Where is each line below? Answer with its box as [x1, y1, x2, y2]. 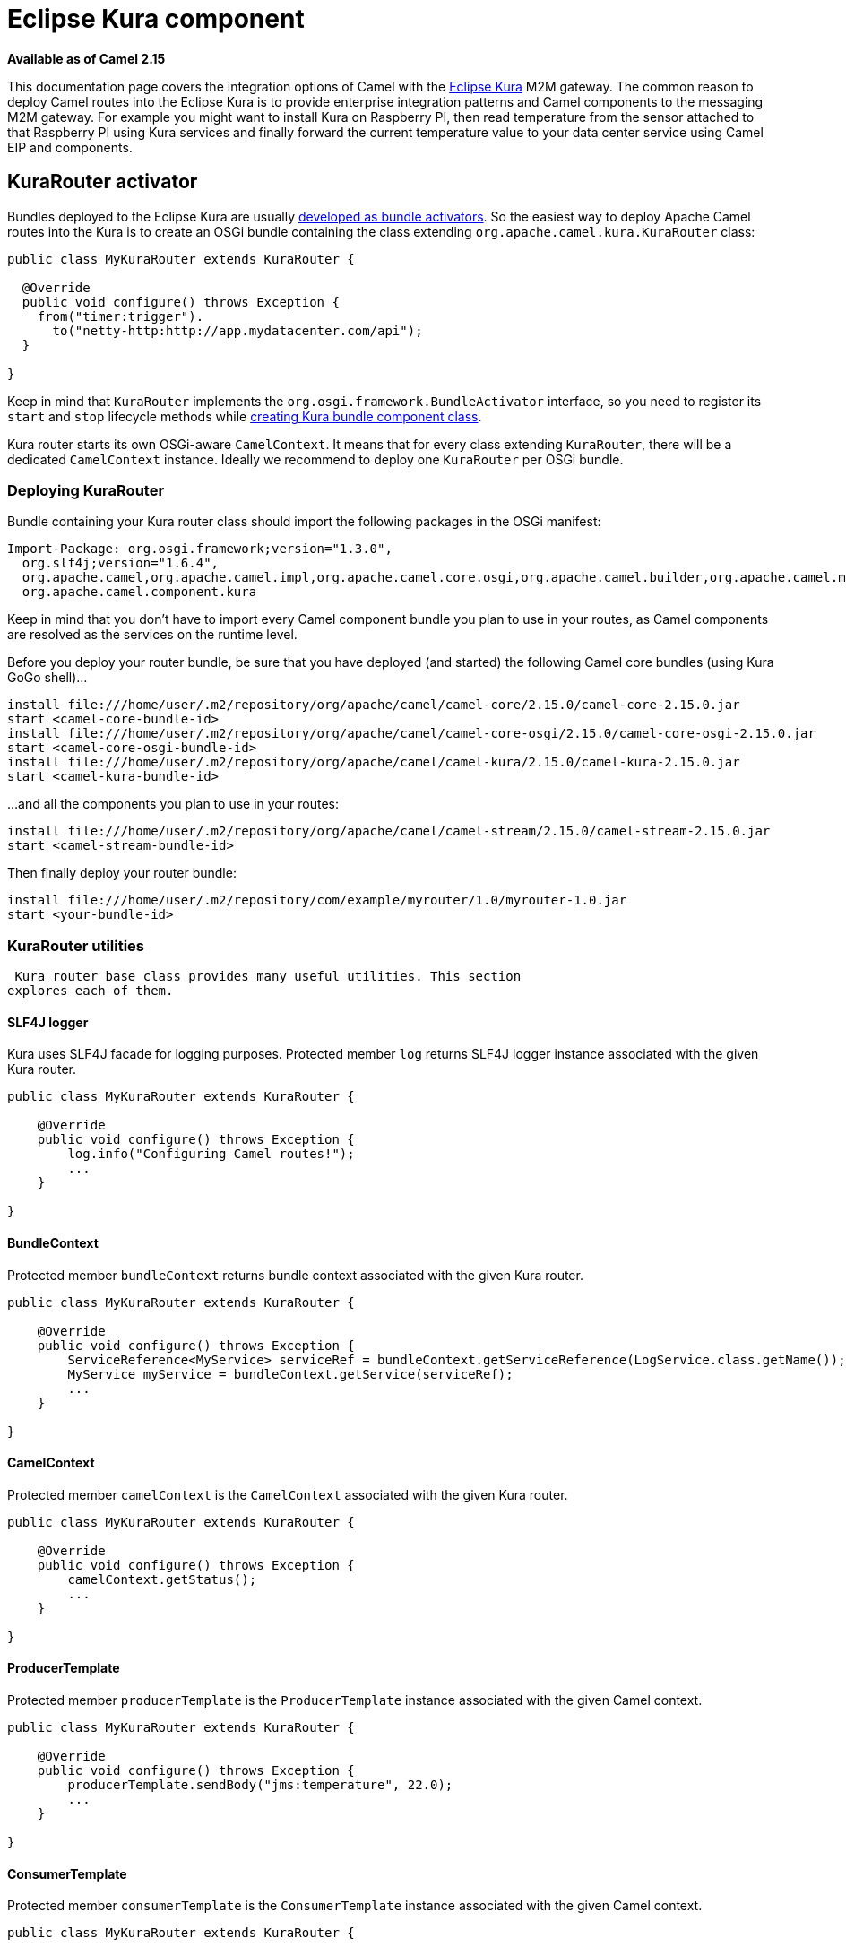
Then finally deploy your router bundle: [7, 865, 237, 881]
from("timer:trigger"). [37, 308, 204, 324]
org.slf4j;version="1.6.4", [22, 556, 220, 571]
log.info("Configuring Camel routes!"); [67, 1147, 355, 1162]
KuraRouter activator [7, 170, 198, 194]
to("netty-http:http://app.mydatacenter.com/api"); [52, 323, 423, 338]
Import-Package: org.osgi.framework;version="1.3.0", [7, 541, 393, 557]
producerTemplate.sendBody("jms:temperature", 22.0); [67, 1777, 453, 1792]
